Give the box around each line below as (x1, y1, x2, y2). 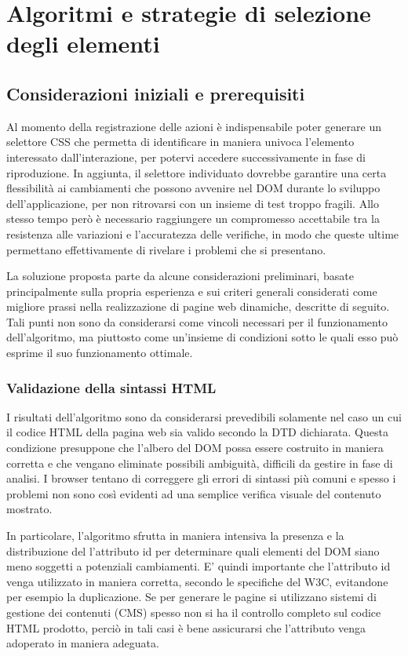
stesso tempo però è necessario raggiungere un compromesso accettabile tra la (6, 210, 380, 227)
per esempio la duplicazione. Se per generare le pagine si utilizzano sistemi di (6, 589, 377, 605)
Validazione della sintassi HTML (6, 377, 217, 397)
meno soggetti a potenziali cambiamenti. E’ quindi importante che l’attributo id (6, 558, 391, 574)
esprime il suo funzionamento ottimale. (6, 344, 193, 361)
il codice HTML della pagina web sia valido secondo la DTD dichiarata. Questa (6, 424, 388, 440)
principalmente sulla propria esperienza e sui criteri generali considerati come (6, 282, 377, 299)
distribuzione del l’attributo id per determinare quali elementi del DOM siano (6, 542, 380, 559)
